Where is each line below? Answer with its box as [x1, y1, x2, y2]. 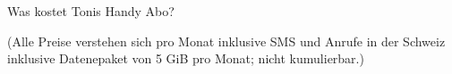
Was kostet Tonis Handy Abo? [7, 2, 175, 20]
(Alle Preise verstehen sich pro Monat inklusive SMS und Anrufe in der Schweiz [7, 31, 446, 50]
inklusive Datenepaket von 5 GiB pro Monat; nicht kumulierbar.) [7, 49, 364, 68]
